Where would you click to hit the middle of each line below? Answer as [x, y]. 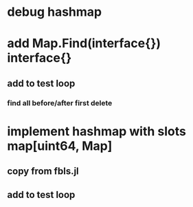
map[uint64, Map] [60, 146]
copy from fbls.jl [43, 172]
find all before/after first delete [60, 102]
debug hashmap [54, 12]
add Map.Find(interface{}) [84, 44]
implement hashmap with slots [97, 131]
